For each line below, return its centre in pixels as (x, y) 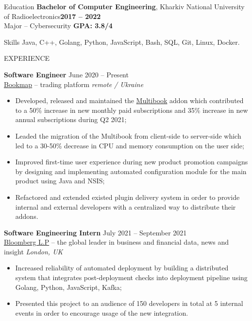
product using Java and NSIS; (60, 181)
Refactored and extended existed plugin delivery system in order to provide (127, 197)
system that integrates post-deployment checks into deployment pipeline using (131, 277)
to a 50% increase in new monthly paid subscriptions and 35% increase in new (132, 110)
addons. (27, 216)
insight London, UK (34, 251)
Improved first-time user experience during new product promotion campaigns (132, 162)
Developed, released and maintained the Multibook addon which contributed (129, 100)
